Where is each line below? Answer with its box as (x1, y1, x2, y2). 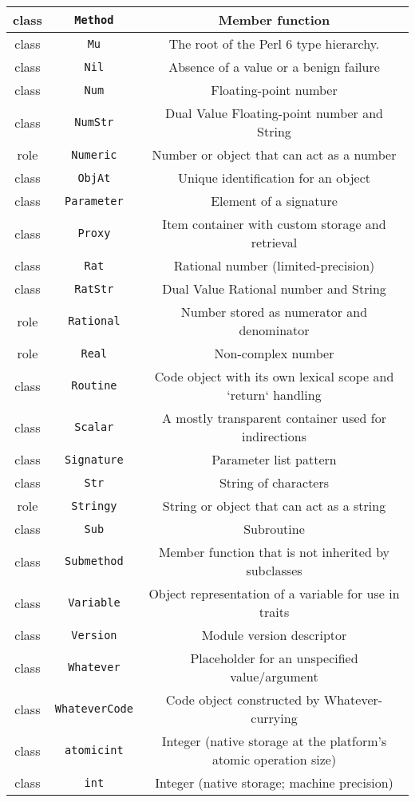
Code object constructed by (165, 690, 320, 709)
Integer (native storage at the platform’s (161, 732, 387, 750)
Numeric (71, 148, 117, 161)
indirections (241, 427, 307, 445)
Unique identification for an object (178, 168, 370, 187)
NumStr (74, 116, 114, 128)
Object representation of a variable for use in (148, 584, 400, 602)
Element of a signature (211, 192, 338, 210)
